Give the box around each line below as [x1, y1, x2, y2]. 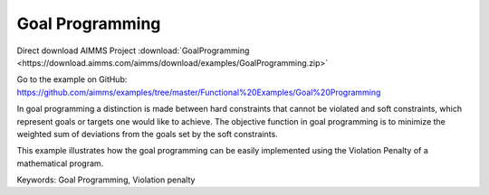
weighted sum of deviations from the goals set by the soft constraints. [16, 128, 278, 139]
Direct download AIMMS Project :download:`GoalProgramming [16, 45, 250, 56]
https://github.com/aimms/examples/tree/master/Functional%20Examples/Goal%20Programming [16, 87, 381, 97]
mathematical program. [16, 158, 104, 169]
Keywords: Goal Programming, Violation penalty [16, 174, 196, 185]
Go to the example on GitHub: [16, 74, 128, 85]
